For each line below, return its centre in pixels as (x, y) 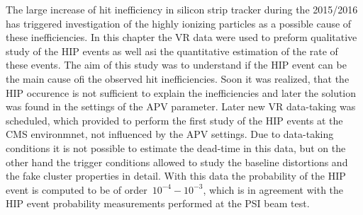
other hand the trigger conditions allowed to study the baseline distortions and (177, 162)
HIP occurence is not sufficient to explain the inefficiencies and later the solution (181, 92)
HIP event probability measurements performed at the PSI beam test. (158, 203)
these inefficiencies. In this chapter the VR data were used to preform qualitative (181, 37)
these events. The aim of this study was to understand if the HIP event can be (176, 65)
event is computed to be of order (77, 189)
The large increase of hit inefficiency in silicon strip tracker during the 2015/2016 (182, 9)
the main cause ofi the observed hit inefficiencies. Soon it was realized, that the (178, 78)
